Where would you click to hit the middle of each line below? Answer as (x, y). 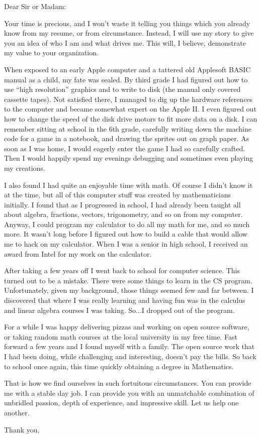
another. (17, 412)
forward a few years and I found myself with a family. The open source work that (129, 346)
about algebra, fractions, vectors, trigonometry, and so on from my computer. (123, 214)
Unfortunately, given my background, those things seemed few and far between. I (129, 290)
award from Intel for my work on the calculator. (78, 253)
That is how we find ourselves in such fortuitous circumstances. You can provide (128, 383)
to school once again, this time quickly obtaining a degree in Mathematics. (119, 366)
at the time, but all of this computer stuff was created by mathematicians (118, 195)
